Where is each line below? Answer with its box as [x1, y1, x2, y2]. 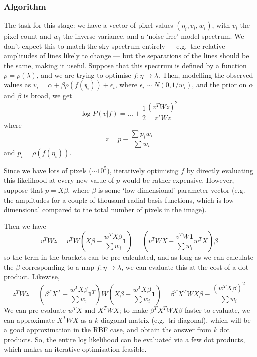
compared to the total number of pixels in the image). [42, 204, 207, 214]
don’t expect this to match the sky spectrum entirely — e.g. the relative [4, 40, 225, 51]
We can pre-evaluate [4, 305, 66, 315]
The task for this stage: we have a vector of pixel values [4, 20, 173, 30]
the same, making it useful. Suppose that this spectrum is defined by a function [4, 60, 247, 70]
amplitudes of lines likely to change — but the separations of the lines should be [4, 50, 249, 61]
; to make [119, 305, 148, 315]
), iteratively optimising [107, 165, 179, 175]
